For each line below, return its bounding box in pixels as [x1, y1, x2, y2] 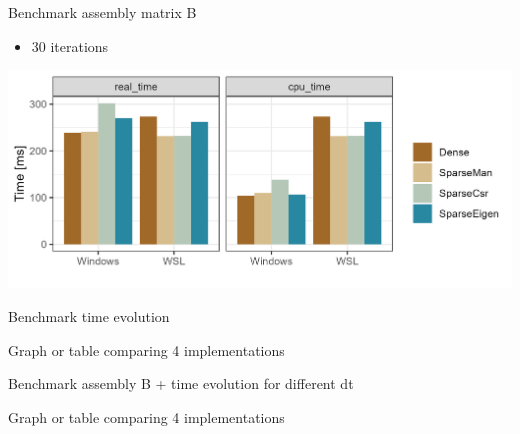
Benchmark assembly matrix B [8, 2, 197, 22]
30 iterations [31, 35, 109, 56]
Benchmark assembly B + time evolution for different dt [8, 373, 354, 394]
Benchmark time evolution [8, 306, 170, 327]
